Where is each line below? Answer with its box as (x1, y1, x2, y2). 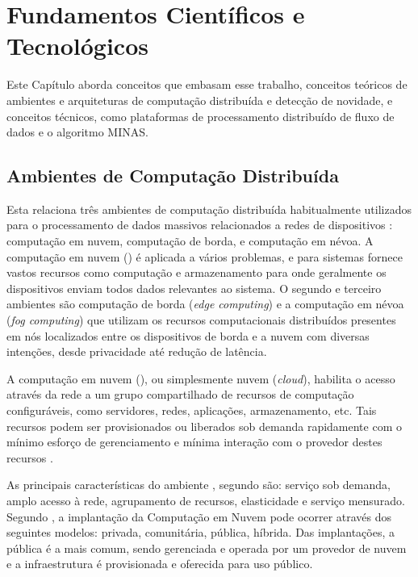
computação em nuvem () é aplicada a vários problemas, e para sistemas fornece (6, 248, 403, 265)
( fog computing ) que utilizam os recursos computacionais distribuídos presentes (6, 311, 396, 328)
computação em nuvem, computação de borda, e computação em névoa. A (6, 232, 374, 249)
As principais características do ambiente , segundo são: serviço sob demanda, (6, 476, 391, 493)
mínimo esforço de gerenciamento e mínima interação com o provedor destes (6, 433, 382, 450)
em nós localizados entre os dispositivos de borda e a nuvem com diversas (6, 327, 370, 344)
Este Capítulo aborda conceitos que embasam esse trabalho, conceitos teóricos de (6, 76, 408, 93)
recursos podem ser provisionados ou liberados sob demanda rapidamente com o (6, 417, 402, 434)
